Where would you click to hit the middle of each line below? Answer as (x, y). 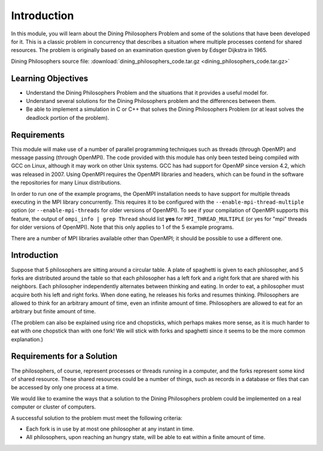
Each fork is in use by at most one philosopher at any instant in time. (110, 429)
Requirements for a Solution (64, 356)
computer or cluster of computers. (54, 407)
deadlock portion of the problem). (68, 117)
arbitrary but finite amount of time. (53, 311)
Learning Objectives (50, 78)
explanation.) (27, 339)
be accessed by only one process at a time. (65, 388)
